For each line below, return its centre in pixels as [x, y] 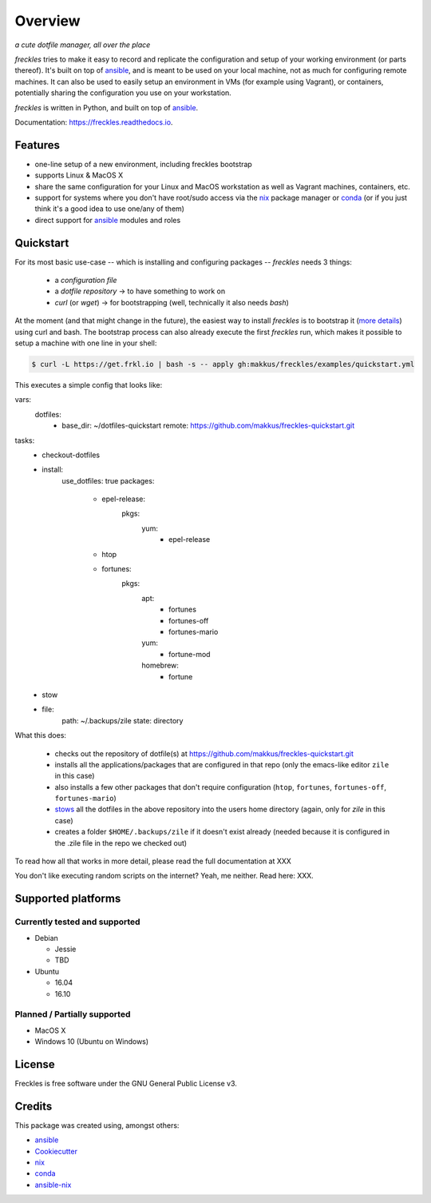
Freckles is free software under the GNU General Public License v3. [126, 1083]
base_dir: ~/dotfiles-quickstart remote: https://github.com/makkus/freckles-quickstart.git [208, 426]
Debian [47, 938]
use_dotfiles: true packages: [108, 480]
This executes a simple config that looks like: [89, 384]
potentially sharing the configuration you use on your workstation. [123, 93]
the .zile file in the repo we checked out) [121, 842]
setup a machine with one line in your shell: [86, 343]
